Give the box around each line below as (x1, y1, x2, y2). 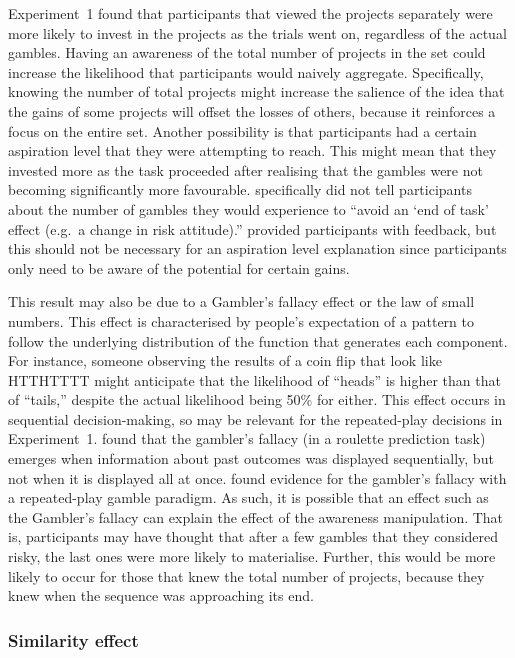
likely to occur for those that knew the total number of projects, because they (8, 565, 485, 586)
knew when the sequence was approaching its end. (8, 585, 314, 606)
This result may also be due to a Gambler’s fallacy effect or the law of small (8, 291, 475, 312)
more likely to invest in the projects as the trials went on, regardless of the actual (8, 22, 507, 43)
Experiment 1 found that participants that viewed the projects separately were (8, 3, 493, 23)
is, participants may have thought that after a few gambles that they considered (8, 526, 499, 547)
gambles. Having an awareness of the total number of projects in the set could (8, 42, 486, 63)
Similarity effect (8, 627, 139, 652)
